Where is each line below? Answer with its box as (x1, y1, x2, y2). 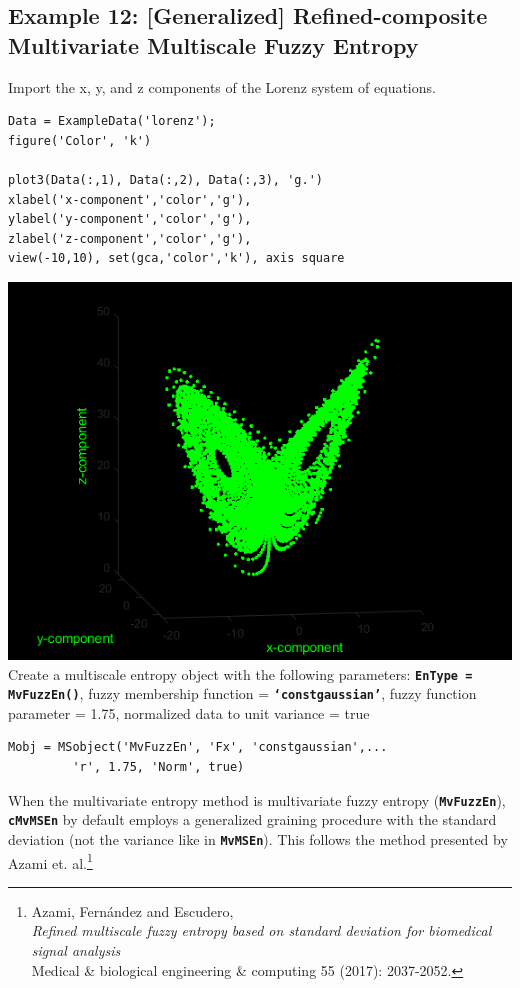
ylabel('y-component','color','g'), (8, 212, 252, 227)
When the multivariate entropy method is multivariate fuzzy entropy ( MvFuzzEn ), (8, 789, 506, 810)
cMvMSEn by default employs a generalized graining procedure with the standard (8, 809, 497, 830)
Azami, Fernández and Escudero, (31, 900, 234, 921)
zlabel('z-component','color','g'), (8, 231, 252, 246)
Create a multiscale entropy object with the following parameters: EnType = (8, 663, 473, 684)
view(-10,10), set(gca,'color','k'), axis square (8, 251, 345, 266)
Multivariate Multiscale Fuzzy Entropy (8, 29, 419, 60)
